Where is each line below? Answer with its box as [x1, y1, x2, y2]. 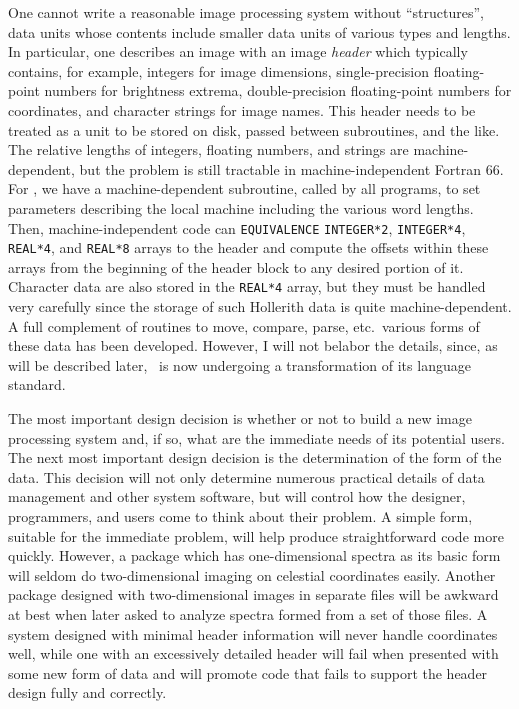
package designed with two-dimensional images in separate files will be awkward [8, 584, 499, 605]
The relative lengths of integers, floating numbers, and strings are [8, 139, 409, 160]
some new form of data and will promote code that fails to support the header [8, 662, 488, 683]
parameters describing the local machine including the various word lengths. [8, 197, 474, 218]
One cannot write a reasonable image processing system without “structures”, [8, 2, 484, 22]
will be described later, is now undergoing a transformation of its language [8, 354, 471, 375]
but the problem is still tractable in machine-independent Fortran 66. [79, 158, 504, 179]
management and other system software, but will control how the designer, [8, 486, 466, 507]
